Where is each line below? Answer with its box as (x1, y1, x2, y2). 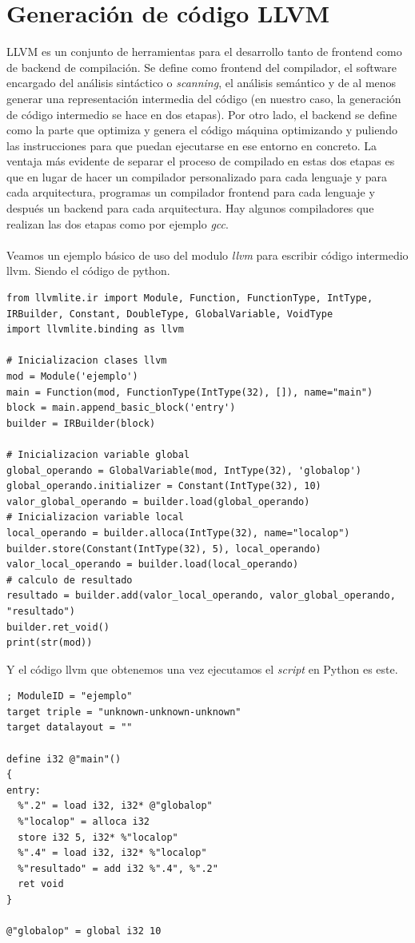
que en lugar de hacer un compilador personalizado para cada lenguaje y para (6, 168, 387, 185)
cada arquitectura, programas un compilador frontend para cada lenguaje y (6, 184, 375, 201)
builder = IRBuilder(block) (6, 417, 156, 429)
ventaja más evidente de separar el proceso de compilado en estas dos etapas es (6, 153, 395, 169)
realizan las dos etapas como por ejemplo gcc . (6, 215, 229, 232)
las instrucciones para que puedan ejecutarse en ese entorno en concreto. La (6, 137, 377, 153)
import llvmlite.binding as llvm (6, 324, 184, 336)
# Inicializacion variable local (6, 511, 184, 523)
